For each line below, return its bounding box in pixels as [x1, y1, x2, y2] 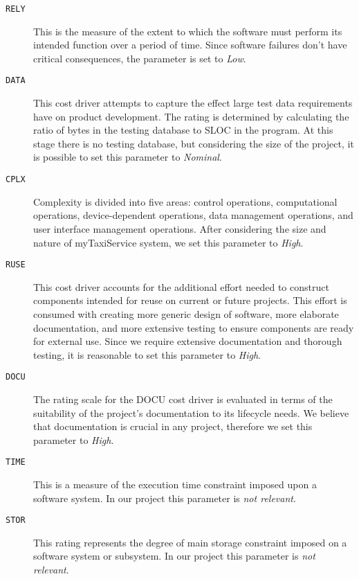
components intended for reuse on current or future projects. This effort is [33, 293, 347, 308]
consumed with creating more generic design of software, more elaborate [33, 306, 339, 321]
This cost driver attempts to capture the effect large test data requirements [33, 96, 353, 110]
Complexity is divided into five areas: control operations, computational [33, 194, 338, 208]
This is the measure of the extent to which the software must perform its [33, 24, 342, 38]
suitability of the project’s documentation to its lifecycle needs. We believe [33, 405, 349, 420]
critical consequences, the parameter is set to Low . [33, 51, 246, 65]
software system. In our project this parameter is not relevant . [33, 490, 296, 505]
